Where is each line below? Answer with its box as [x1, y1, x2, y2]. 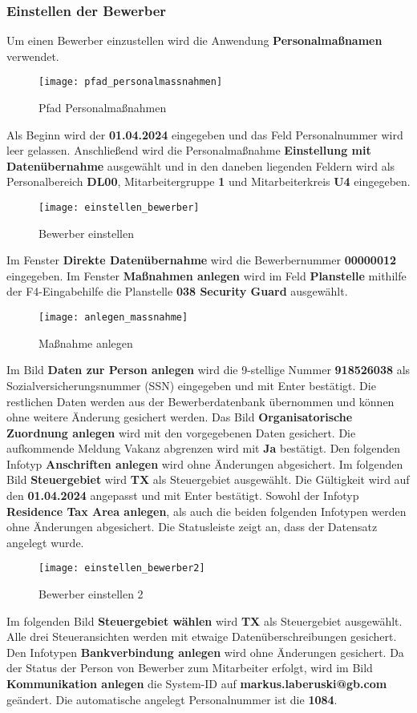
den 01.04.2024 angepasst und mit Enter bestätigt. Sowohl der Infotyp [6, 487, 359, 504]
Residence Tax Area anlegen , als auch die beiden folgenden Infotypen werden [6, 502, 407, 519]
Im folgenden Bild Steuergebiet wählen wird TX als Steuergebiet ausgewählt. [6, 612, 403, 629]
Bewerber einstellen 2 [38, 586, 144, 602]
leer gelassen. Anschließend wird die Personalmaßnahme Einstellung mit [6, 142, 371, 159]
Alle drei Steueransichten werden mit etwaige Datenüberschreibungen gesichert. [6, 628, 397, 645]
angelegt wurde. [6, 534, 84, 550]
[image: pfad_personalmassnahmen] [38, 76, 223, 88]
